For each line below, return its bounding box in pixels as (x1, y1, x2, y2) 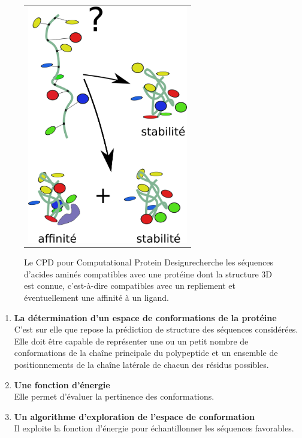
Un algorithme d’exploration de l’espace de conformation (14, 410, 255, 422)
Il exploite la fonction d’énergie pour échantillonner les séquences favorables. (14, 422, 294, 434)
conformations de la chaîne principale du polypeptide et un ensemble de (14, 346, 278, 359)
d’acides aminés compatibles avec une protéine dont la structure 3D (24, 267, 272, 280)
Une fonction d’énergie (14, 378, 110, 391)
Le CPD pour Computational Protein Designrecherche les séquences (24, 256, 273, 268)
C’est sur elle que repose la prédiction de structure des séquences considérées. (14, 323, 298, 336)
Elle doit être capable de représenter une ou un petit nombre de (14, 334, 249, 347)
